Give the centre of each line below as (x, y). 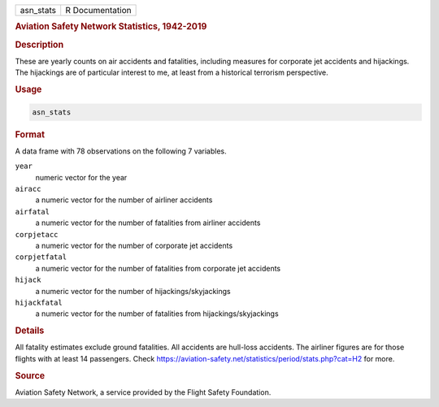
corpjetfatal (41, 257)
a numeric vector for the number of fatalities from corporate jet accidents (158, 268)
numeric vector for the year (81, 177)
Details (30, 331)
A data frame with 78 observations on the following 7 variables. (121, 151)
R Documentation (98, 10)
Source (30, 375)
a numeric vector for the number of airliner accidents (124, 200)
